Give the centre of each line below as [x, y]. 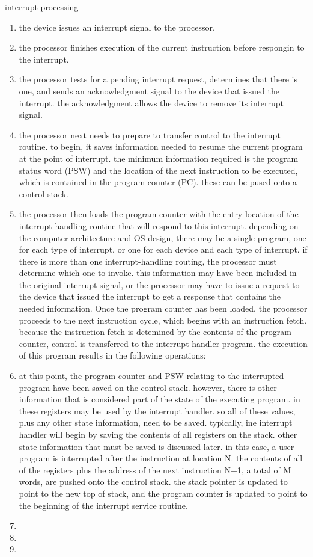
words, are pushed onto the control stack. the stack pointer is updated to [153, 482]
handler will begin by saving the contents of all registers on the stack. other [158, 434]
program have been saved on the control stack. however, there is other [148, 387]
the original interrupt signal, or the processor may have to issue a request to [159, 284]
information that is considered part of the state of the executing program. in [160, 399]
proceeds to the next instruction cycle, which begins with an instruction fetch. [163, 320]
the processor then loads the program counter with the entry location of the [159, 214]
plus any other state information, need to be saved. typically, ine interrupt [156, 423]
